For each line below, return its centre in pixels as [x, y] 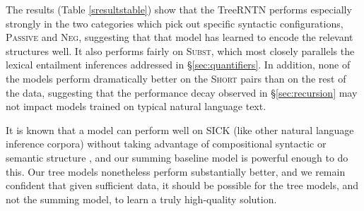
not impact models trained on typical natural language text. [136, 106]
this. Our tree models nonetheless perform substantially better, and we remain [176, 171]
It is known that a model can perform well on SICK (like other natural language [180, 129]
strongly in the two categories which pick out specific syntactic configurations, [175, 23]
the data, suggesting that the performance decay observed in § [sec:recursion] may [182, 92]
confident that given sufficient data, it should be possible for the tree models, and [182, 185]
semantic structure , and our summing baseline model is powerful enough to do [177, 157]
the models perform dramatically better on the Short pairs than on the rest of [176, 78]
